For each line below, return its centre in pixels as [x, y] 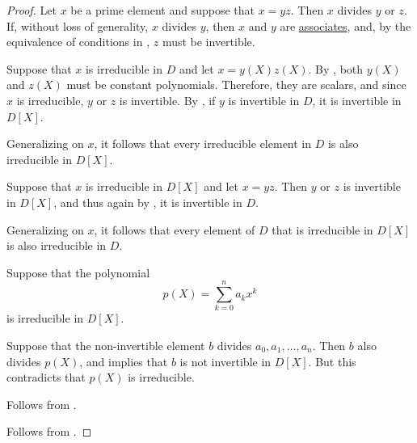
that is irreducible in [322, 229]
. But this [332, 361]
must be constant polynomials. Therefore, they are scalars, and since [236, 84]
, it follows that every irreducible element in [203, 143]
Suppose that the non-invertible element [106, 346]
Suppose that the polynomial [78, 272]
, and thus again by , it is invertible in [148, 202]
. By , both [336, 68]
